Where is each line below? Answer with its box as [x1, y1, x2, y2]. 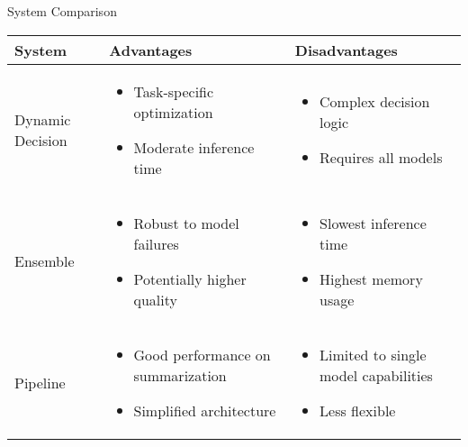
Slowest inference [319, 212, 427, 233]
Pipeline [14, 371, 66, 393]
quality [133, 288, 177, 310]
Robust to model [133, 212, 239, 233]
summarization [133, 364, 227, 386]
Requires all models [319, 147, 443, 169]
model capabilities [319, 364, 433, 386]
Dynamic [14, 108, 71, 130]
